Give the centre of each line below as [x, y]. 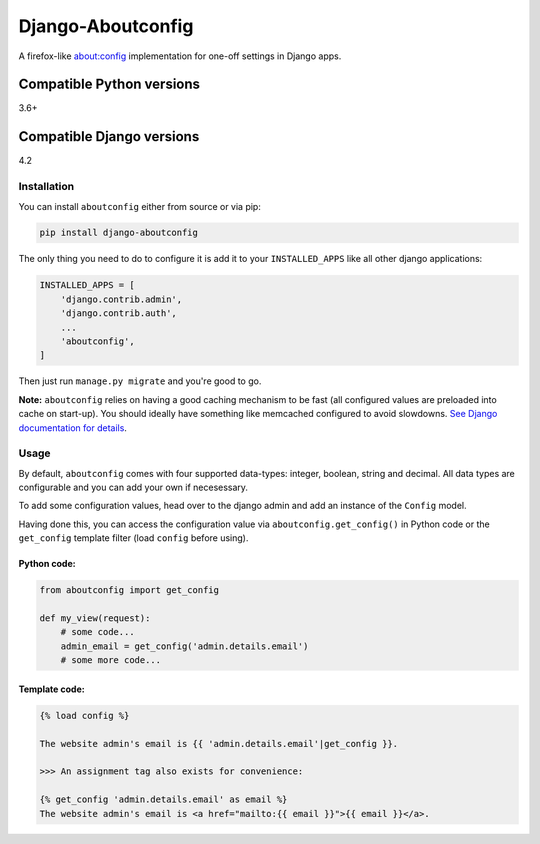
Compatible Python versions [109, 84]
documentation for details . [72, 427]
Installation [46, 187]
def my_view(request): [95, 618]
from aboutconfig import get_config [129, 590]
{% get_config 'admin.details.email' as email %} [163, 799]
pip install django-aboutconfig [119, 233]
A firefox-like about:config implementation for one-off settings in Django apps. [180, 56]
